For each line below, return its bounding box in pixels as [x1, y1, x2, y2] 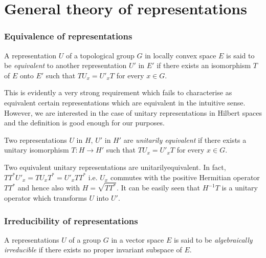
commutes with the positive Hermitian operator [110, 171, 260, 182]
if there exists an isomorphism [157, 60, 251, 71]
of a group [69, 234, 101, 245]
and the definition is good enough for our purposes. [4, 117, 165, 128]
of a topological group [65, 50, 135, 60]
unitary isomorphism [4, 144, 69, 155]
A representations [4, 234, 59, 245]
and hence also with [17, 182, 80, 193]
